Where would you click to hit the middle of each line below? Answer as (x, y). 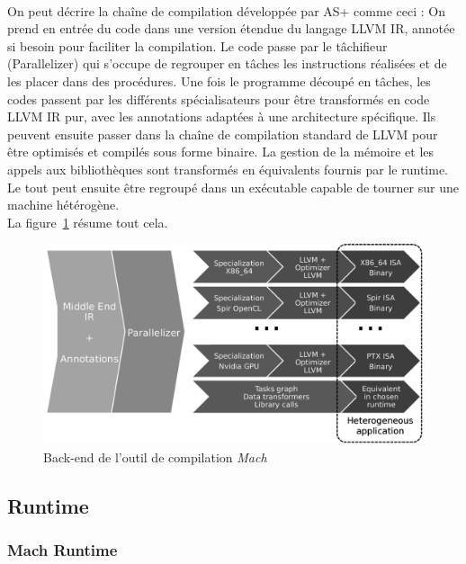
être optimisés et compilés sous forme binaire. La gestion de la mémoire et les (221, 152)
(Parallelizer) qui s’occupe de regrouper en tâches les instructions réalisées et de (227, 63)
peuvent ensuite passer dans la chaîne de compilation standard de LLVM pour (223, 134)
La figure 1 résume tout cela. (88, 222)
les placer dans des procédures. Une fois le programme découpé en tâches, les (219, 81)
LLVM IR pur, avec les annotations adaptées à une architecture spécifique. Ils (222, 116)
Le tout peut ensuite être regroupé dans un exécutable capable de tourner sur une (233, 187)
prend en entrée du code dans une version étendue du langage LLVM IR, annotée (231, 28)
